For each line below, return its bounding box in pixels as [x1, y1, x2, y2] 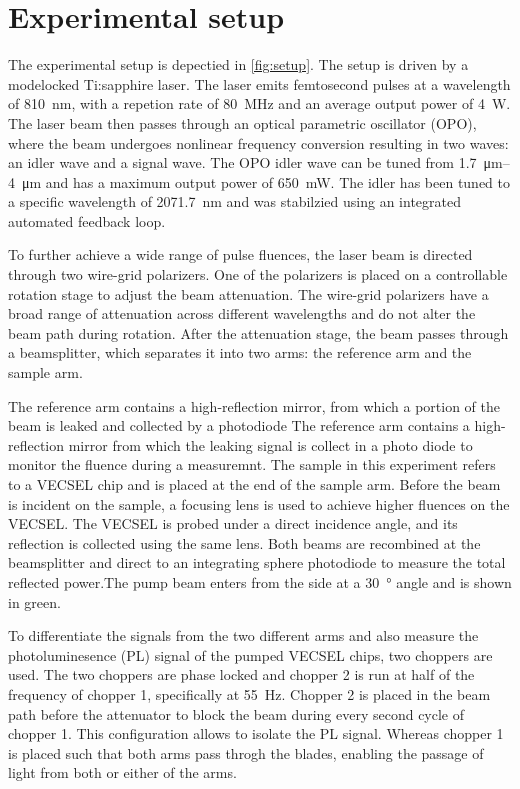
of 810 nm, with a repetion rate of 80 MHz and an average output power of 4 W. [8, 93, 511, 114]
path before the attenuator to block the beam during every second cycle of [8, 703, 465, 724]
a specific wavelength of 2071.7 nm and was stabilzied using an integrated [8, 191, 461, 212]
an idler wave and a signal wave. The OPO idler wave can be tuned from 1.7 [8, 152, 477, 173]
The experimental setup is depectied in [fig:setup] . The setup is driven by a [8, 54, 469, 75]
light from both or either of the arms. [8, 762, 237, 783]
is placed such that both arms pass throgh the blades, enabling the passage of [8, 742, 484, 763]
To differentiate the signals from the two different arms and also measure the [8, 625, 479, 646]
